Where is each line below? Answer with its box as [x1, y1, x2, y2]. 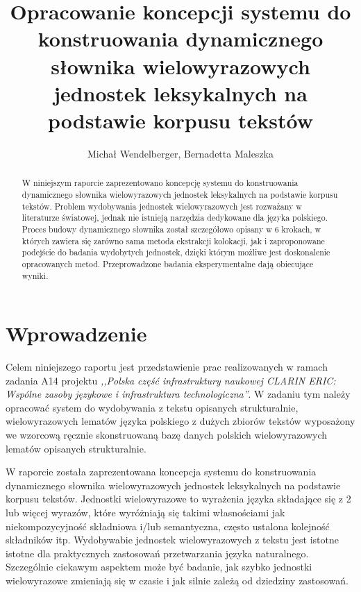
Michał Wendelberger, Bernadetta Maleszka [87, 146, 274, 160]
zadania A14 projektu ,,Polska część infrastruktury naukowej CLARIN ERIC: [6, 373, 336, 387]
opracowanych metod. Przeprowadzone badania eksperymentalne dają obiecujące [22, 257, 314, 269]
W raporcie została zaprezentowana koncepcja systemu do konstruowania [6, 464, 317, 479]
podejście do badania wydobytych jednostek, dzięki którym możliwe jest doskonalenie [22, 246, 330, 258]
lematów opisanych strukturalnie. [6, 441, 146, 455]
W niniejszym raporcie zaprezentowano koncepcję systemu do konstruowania [22, 177, 299, 189]
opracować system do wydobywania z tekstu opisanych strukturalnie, [6, 400, 299, 414]
